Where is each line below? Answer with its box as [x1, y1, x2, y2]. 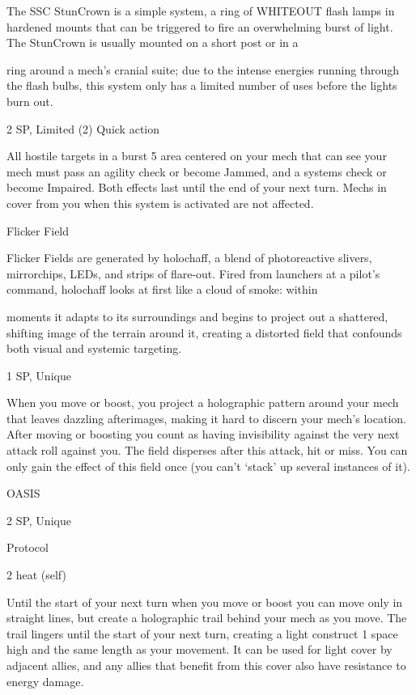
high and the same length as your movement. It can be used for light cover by [6, 641, 393, 658]
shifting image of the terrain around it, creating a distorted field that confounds [6, 324, 402, 341]
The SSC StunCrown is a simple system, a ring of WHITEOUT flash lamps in [6, 2, 395, 19]
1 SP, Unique [6, 367, 71, 384]
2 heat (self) [6, 566, 66, 583]
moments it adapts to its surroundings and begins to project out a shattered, [6, 307, 388, 324]
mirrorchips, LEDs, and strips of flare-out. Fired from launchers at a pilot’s [6, 265, 380, 282]
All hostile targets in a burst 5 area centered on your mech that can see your [6, 147, 387, 164]
